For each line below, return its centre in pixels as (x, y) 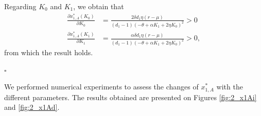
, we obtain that (99, 6)
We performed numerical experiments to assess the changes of (101, 87)
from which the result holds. (49, 52)
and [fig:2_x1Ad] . (32, 107)
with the (230, 87)
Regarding (20, 6)
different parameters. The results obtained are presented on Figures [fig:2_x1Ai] (130, 97)
